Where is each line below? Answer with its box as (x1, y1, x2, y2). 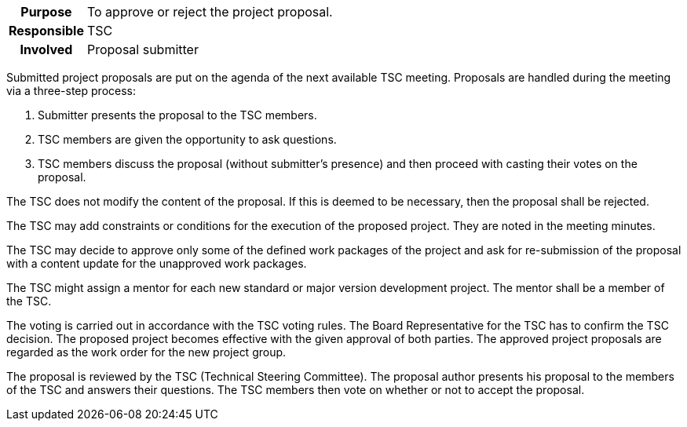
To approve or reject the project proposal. (86, 4, 333, 20)
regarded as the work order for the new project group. (6, 345, 287, 359)
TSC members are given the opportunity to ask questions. (38, 133, 337, 146)
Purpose (20, 4, 72, 20)
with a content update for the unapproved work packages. (6, 257, 307, 270)
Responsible (9, 23, 84, 38)
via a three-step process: (6, 84, 136, 97)
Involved (20, 42, 73, 57)
